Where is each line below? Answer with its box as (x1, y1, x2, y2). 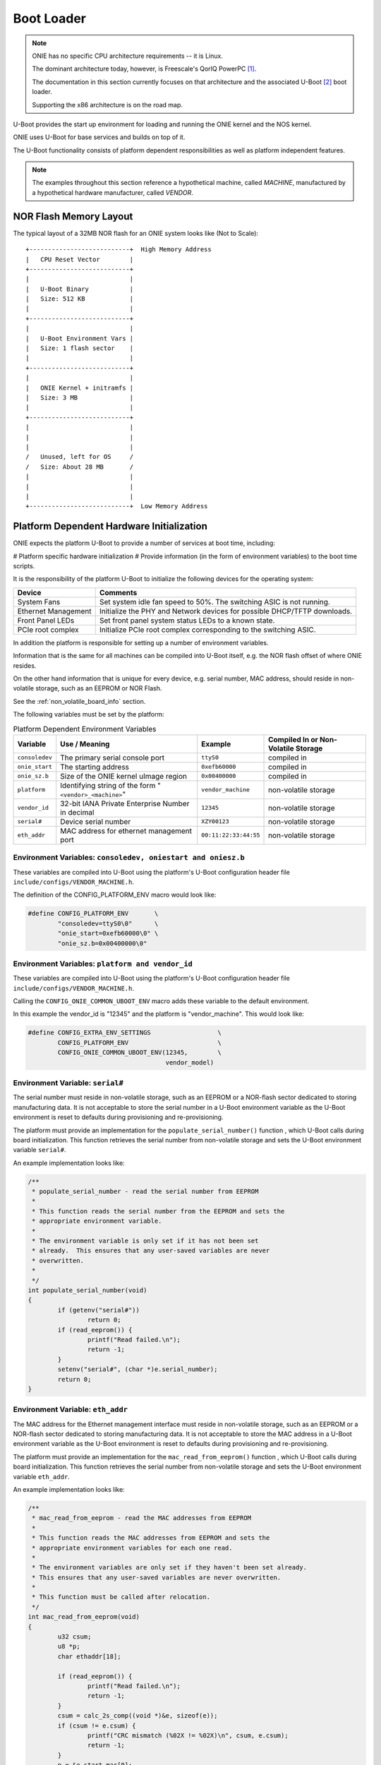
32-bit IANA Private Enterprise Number (60, 798, 190, 808)
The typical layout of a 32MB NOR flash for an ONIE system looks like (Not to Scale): (13, 229, 259, 237)
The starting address (60, 762, 130, 772)
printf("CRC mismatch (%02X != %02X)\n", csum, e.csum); (87, 1731, 289, 1740)
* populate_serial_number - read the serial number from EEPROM (32, 1187, 259, 1196)
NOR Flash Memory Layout (13, 210, 133, 222)
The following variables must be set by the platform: (13, 710, 165, 719)
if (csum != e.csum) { (57, 1721, 137, 1730)
